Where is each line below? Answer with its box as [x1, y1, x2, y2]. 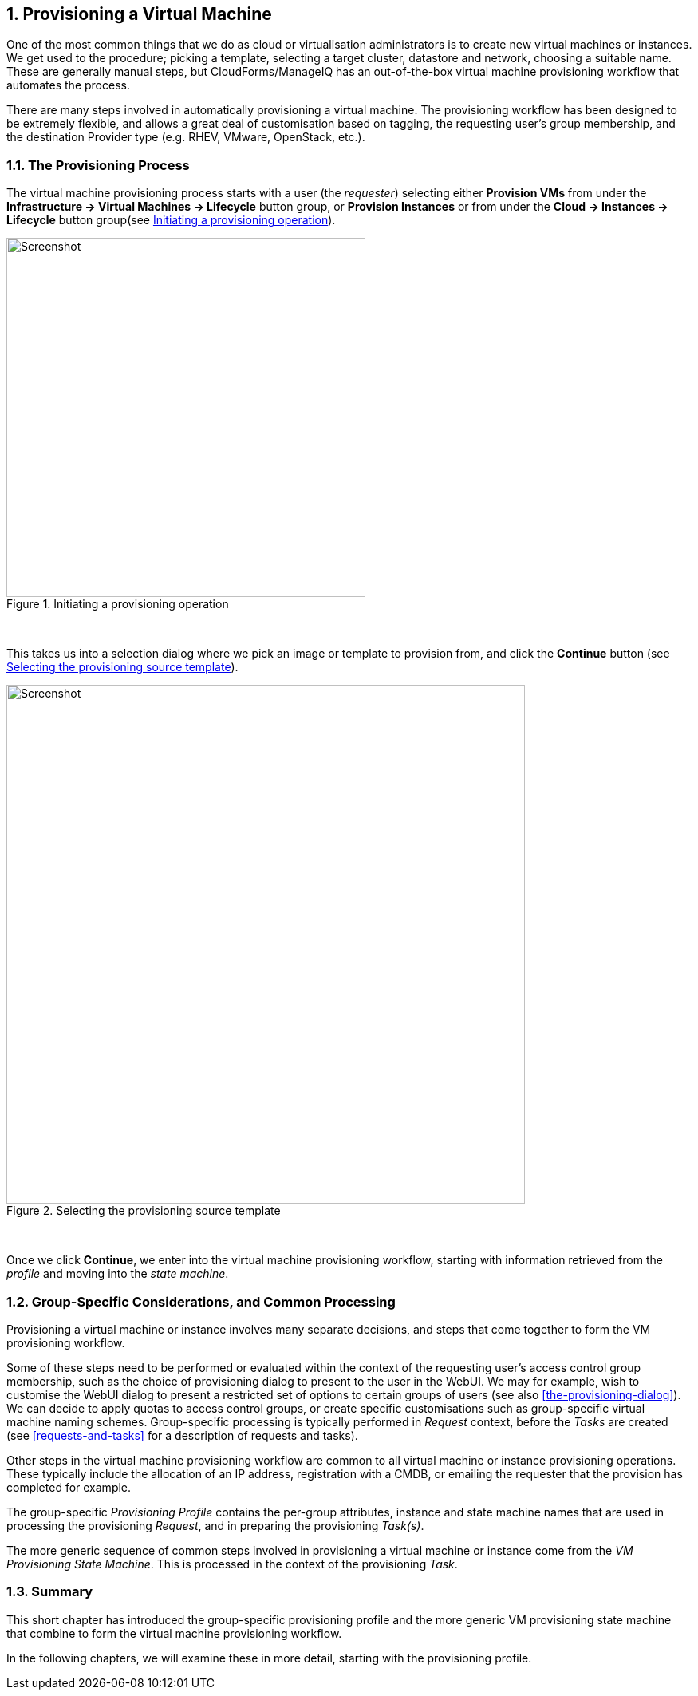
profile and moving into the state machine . [6, 1267, 229, 1281]
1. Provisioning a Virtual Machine [6, 4, 272, 24]
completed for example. [6, 1480, 132, 1494]
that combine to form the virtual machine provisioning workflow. [6, 1626, 342, 1640]
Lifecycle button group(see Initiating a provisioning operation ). [6, 213, 336, 227]
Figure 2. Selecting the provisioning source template [6, 1204, 281, 1218]
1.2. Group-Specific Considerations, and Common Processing [6, 1293, 396, 1310]
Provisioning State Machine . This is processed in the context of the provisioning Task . [6, 1556, 458, 1571]
